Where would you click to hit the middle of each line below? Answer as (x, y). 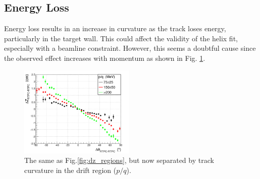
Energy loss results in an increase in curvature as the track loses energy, (115, 28)
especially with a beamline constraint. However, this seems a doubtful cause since (130, 48)
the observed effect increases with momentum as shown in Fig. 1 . (105, 58)
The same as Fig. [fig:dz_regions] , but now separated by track (119, 160)
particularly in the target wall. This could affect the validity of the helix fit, (121, 38)
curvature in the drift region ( (70, 170)
